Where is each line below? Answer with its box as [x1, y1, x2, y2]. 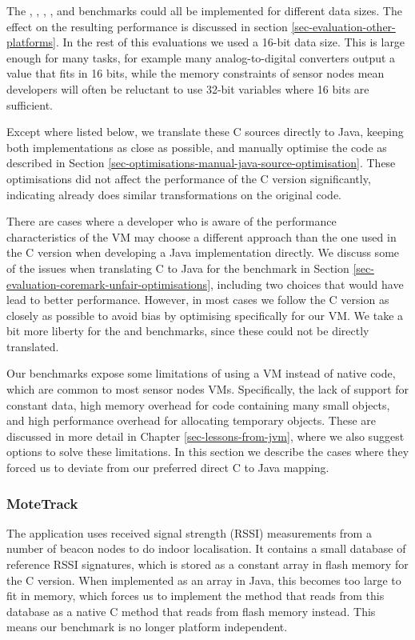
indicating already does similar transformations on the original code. [6, 186, 341, 202]
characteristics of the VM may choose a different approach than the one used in [6, 228, 397, 245]
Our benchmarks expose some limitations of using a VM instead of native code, [6, 365, 396, 382]
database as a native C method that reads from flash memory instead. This [6, 602, 376, 619]
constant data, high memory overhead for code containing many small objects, [6, 396, 390, 413]
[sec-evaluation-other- [291, 18, 396, 34]
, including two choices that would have [210, 275, 404, 292]
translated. [6, 338, 59, 354]
